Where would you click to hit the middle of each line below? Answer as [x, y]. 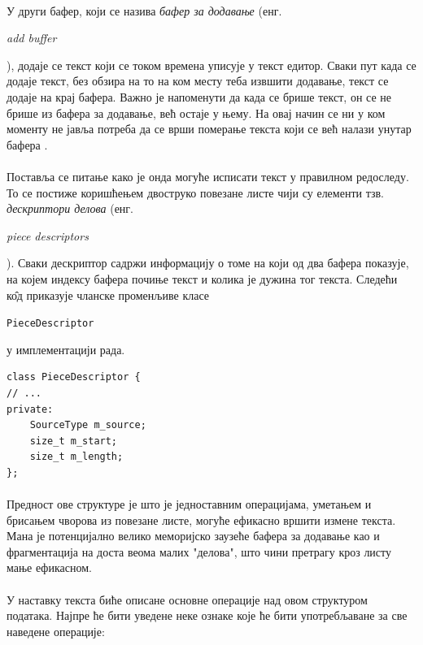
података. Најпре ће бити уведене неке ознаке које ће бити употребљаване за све [207, 615]
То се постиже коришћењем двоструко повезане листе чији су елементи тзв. [195, 192]
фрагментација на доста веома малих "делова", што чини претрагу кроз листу [199, 551]
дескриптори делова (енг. [70, 208]
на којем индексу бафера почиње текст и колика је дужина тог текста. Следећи [202, 278]
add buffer [32, 38]
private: [30, 409]
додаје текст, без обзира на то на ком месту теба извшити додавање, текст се [198, 81]
